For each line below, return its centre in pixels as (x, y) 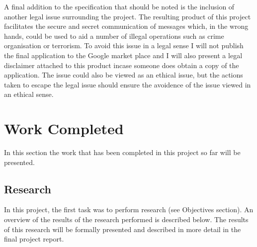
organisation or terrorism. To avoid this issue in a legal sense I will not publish (124, 45)
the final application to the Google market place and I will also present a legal (123, 55)
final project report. (34, 239)
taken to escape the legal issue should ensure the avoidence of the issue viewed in (128, 84)
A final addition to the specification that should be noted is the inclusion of (119, 6)
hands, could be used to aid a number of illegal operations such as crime (114, 36)
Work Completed (64, 128)
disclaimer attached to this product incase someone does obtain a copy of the (122, 65)
